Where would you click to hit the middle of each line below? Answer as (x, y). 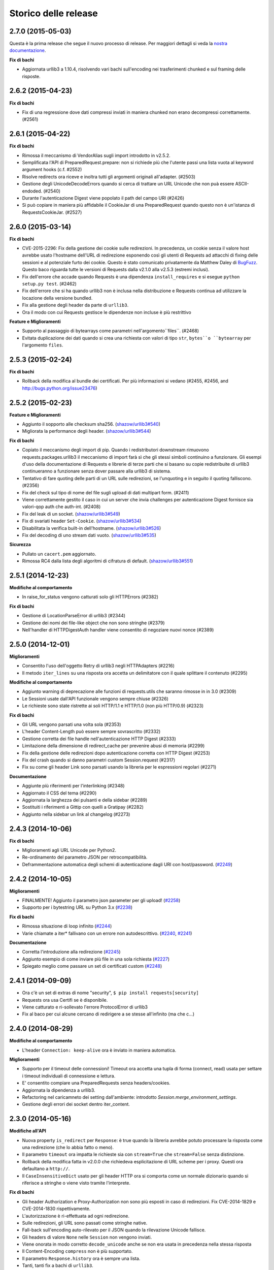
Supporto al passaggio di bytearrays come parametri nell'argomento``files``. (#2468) (111, 331)
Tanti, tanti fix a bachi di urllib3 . (58, 1265)
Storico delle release (54, 13)
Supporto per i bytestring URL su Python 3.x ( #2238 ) (77, 907)
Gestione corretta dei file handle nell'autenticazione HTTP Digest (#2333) (99, 739)
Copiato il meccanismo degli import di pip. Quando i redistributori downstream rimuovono (115, 450)
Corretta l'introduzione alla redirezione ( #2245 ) (72, 952)
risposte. (31, 76)
